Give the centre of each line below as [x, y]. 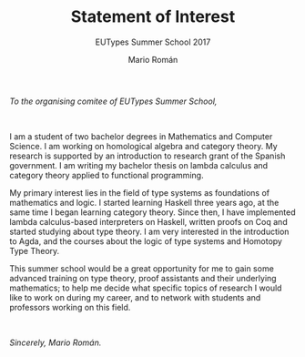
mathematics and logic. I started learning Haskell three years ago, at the [144, 202]
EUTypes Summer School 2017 [153, 42]
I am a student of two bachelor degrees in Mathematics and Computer [141, 136]
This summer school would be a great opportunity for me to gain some [142, 268]
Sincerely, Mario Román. [56, 342]
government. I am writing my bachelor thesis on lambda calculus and [139, 165]
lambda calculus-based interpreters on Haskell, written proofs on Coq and [149, 221]
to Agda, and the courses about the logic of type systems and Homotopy [146, 241]
